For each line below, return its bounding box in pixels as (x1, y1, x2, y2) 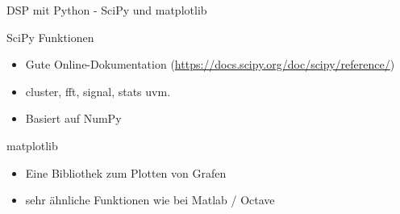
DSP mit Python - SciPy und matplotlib (6, 2, 207, 18)
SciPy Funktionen (6, 28, 94, 45)
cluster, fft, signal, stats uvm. (25, 82, 171, 99)
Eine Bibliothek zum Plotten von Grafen (25, 164, 227, 181)
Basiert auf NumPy (25, 110, 122, 127)
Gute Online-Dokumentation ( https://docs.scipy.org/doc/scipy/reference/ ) (25, 56, 395, 73)
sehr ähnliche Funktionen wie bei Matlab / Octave (25, 191, 275, 208)
